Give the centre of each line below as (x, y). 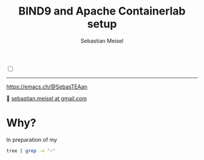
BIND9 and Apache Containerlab (102, 11)
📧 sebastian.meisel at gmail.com (47, 98)
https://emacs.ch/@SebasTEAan (47, 87)
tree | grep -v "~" (31, 151)
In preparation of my (32, 139)
